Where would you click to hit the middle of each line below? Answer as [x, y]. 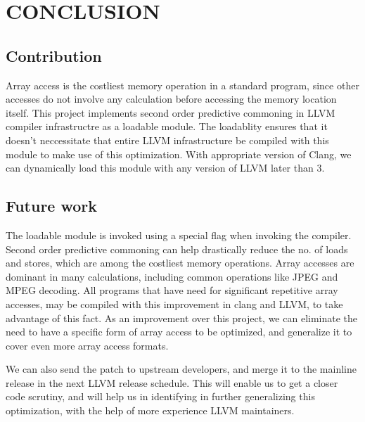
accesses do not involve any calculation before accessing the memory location [171, 99]
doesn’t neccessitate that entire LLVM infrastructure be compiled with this [167, 140]
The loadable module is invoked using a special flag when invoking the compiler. [179, 235]
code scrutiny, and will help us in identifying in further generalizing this [160, 396]
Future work [52, 206]
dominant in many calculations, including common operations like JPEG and [172, 276]
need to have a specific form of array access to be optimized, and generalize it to [179, 332]
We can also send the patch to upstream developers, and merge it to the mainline [181, 369]
